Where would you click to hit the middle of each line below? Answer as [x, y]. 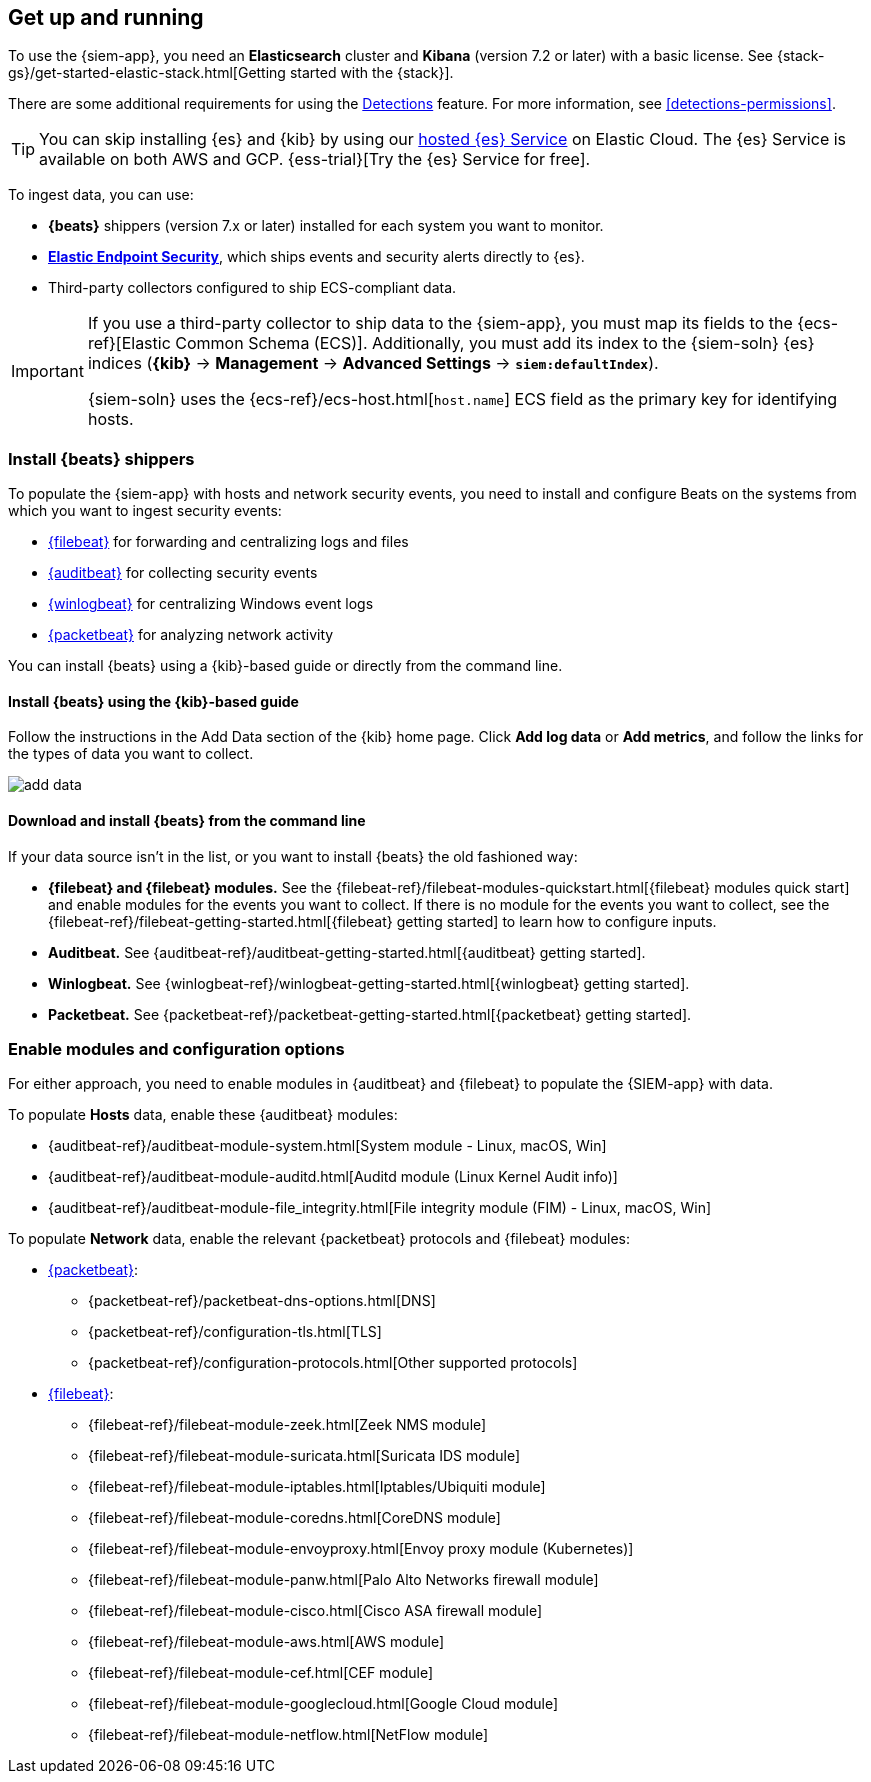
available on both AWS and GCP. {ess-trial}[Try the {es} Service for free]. [315, 159]
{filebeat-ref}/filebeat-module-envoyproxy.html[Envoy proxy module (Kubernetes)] [361, 1549]
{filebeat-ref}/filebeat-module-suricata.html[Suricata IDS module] [304, 1456]
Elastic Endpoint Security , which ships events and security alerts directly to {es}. [316, 257]
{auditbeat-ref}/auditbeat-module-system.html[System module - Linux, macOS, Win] [327, 1146]
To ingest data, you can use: [101, 195]
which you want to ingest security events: [145, 511]
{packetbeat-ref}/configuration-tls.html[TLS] [235, 1332]
